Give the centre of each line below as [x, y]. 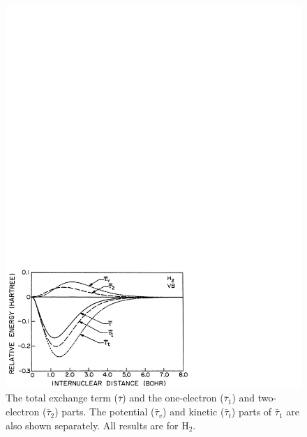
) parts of [252, 412]
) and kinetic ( [194, 412]
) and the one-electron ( [173, 398]
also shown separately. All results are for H [97, 425]
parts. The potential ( [108, 412]
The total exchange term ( [62, 398]
